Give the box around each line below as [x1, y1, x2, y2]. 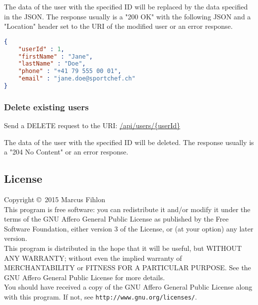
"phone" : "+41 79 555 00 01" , [18, 68, 122, 75]
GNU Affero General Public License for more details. [4, 272, 165, 282]
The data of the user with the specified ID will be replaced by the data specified [4, 1, 248, 11]
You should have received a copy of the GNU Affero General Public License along [4, 282, 253, 292]
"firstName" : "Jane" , [18, 53, 93, 60]
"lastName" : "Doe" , [18, 60, 86, 68]
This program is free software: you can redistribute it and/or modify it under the [4, 204, 251, 214]
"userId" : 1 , [18, 45, 64, 53]
